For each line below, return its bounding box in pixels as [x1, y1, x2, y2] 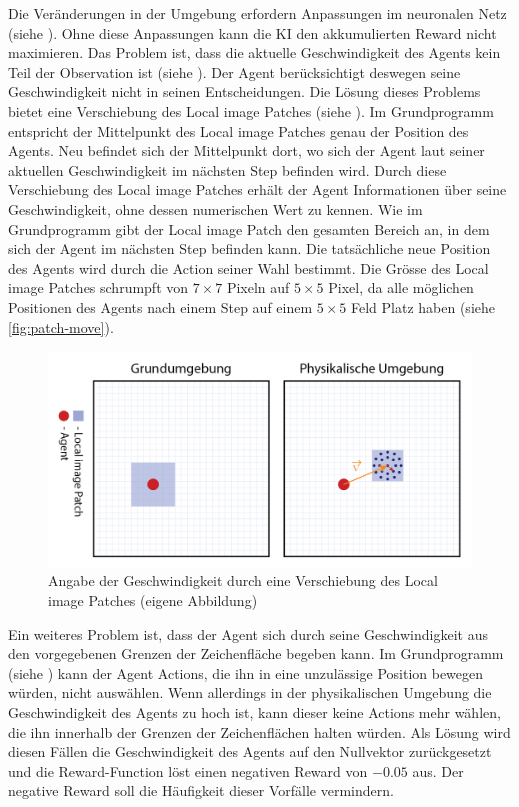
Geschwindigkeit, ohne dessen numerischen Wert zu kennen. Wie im [8, 198, 423, 219]
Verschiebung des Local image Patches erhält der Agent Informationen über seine [8, 179, 507, 200]
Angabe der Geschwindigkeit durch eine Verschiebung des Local [48, 570, 438, 591]
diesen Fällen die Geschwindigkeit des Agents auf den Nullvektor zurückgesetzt [8, 741, 492, 762]
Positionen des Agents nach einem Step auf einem [8, 296, 313, 317]
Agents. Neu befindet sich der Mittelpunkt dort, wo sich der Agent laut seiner [8, 140, 485, 161]
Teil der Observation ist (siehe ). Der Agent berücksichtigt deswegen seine [8, 61, 461, 82]
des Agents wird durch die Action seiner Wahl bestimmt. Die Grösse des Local [8, 257, 489, 278]
